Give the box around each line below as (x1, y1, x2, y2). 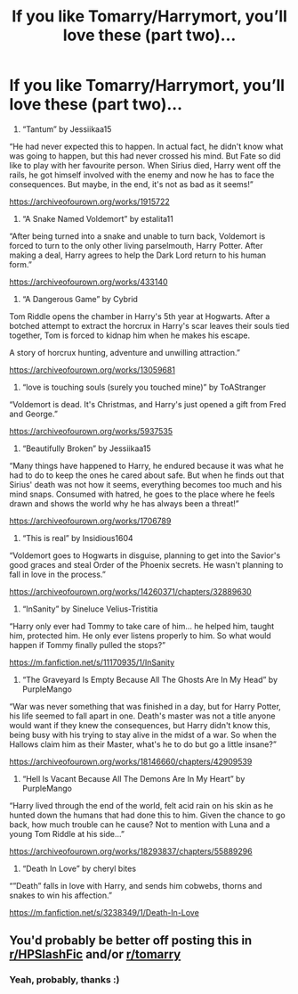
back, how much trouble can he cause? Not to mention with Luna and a (9, 818, 270, 830)
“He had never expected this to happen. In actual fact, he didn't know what (9, 141, 284, 152)
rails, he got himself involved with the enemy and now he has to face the (9, 169, 275, 180)
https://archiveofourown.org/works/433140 (9, 276, 168, 287)
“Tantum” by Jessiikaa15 (21, 123, 112, 135)
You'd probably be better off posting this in (9, 933, 253, 949)
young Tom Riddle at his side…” (9, 828, 125, 839)
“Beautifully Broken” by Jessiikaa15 (21, 443, 151, 454)
